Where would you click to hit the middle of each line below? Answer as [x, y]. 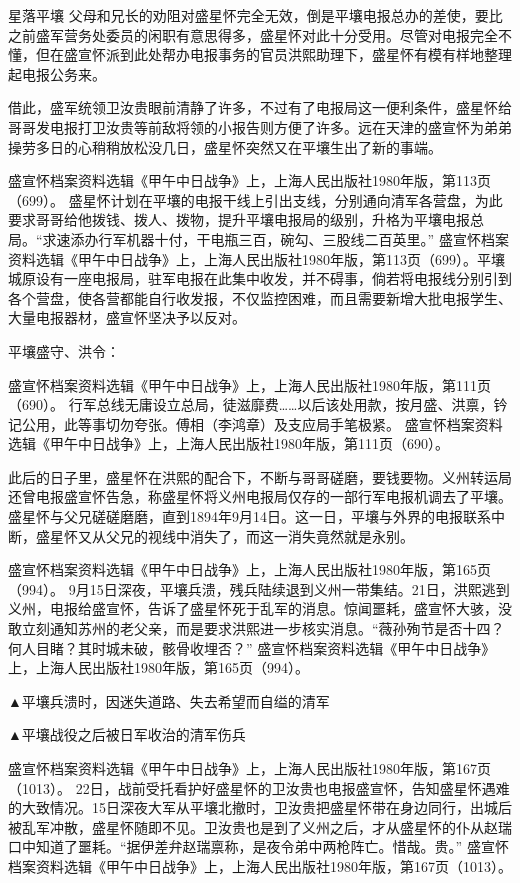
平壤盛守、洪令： [64, 350]
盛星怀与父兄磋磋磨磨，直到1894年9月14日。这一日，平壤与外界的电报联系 [249, 516]
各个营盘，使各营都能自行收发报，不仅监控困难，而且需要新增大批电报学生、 [260, 297]
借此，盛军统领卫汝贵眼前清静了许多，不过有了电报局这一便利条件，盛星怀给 [260, 107]
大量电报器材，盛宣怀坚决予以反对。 [127, 317]
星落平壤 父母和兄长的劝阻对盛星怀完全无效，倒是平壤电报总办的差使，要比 [255, 15]
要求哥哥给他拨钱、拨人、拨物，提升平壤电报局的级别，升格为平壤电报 [239, 219]
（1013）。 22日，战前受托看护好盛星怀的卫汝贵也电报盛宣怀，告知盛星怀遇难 [259, 787]
